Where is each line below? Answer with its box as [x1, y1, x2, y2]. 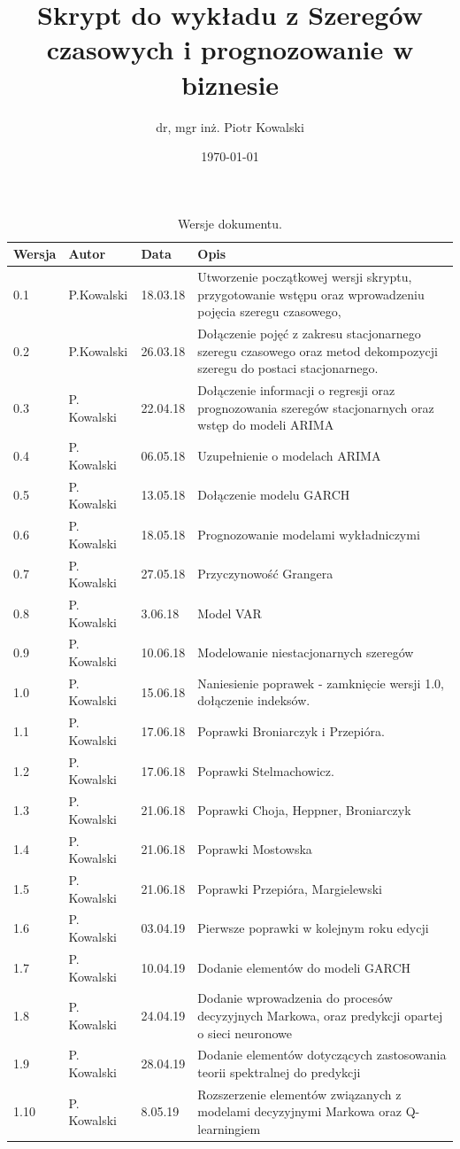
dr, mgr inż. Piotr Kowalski [156, 117, 304, 136]
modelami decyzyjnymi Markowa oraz [197, 1102, 402, 1121]
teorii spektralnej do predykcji [197, 1062, 361, 1081]
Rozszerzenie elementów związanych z [197, 1084, 402, 1103]
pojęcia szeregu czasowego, [197, 302, 341, 321]
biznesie [180, 66, 280, 102]
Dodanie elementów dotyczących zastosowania [197, 1045, 447, 1064]
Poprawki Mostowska [197, 840, 312, 858]
